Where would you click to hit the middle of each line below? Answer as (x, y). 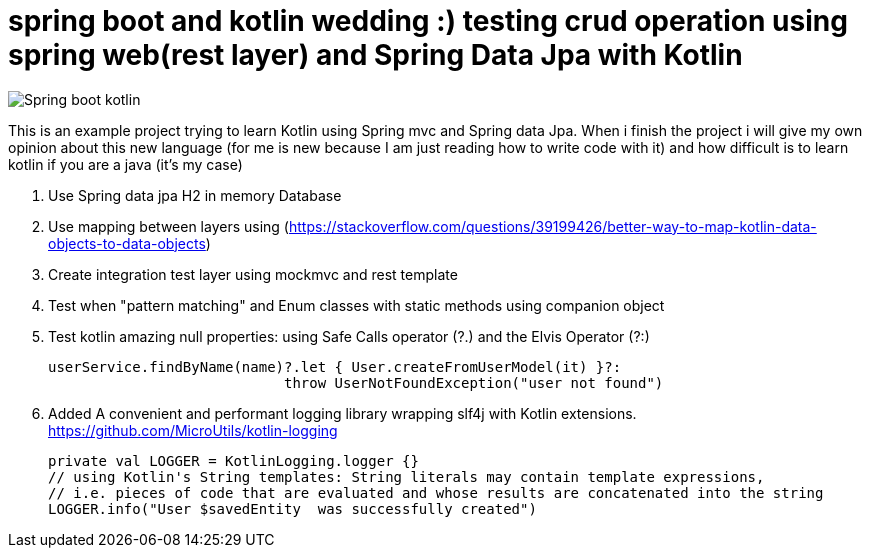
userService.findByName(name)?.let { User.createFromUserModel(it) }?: (335, 366)
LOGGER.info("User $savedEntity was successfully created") (292, 508)
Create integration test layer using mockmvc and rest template (253, 274)
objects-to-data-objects (127, 243)
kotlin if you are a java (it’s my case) (125, 164)
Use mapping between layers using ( (168, 226)
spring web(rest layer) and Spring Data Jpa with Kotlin (375, 55)
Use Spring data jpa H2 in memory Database (195, 195)
